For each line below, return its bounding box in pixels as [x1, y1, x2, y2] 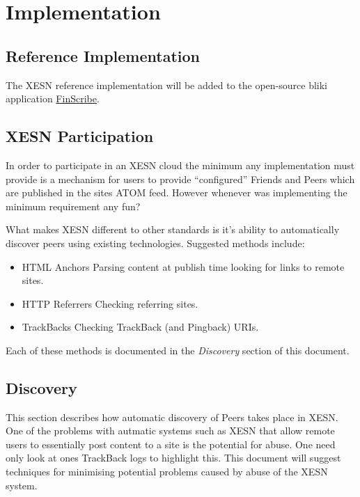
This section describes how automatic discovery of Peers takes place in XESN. [6, 409, 338, 424]
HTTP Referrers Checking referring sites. [22, 296, 198, 310]
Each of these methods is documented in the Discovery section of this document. [6, 342, 350, 357]
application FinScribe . [6, 91, 100, 106]
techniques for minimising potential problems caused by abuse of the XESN [6, 464, 328, 479]
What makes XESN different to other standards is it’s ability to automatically [6, 222, 340, 237]
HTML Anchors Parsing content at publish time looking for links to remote [22, 259, 345, 274]
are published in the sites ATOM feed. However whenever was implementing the [6, 185, 347, 200]
